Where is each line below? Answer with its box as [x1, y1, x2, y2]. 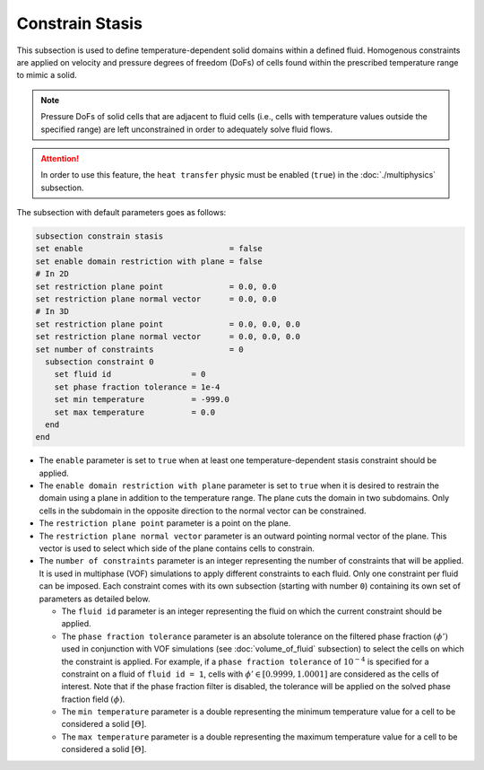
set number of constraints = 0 [35, 344, 244, 354]
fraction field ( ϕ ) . [61, 694, 125, 704]
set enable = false [35, 243, 264, 254]
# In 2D [35, 269, 69, 279]
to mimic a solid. [16, 70, 77, 81]
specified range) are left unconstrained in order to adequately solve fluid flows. [40, 124, 333, 135]
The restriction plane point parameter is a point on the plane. [39, 518, 291, 529]
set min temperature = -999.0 [54, 395, 230, 405]
